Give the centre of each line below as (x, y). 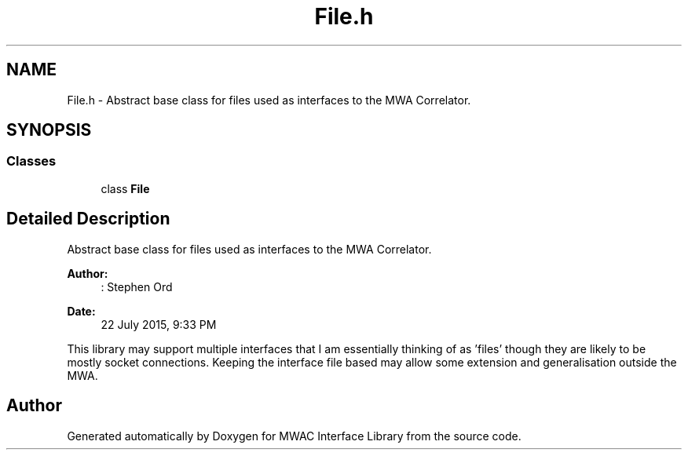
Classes (31, 161)
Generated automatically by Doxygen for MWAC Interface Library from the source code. (294, 436)
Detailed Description (88, 219)
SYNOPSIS (49, 130)
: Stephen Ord (137, 286)
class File (125, 188)
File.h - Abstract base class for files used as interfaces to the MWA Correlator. (269, 100)
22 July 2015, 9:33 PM (159, 324)
